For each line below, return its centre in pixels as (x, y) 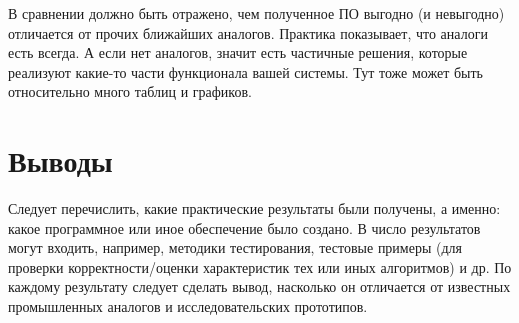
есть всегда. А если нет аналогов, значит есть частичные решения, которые (238, 52)
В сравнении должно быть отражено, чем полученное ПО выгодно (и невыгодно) (256, 13)
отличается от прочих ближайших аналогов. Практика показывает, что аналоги (248, 32)
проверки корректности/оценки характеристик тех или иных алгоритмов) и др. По (260, 266)
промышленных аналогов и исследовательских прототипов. (188, 306)
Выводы (60, 160)
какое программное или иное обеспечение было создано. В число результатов (244, 227)
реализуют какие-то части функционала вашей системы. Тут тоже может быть (245, 71)
